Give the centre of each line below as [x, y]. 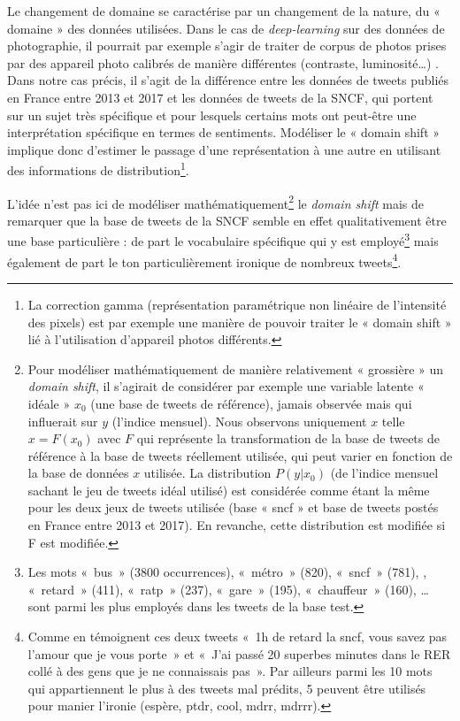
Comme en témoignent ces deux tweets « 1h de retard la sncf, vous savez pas [238, 637]
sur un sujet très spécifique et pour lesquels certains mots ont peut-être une [212, 115]
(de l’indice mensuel [384, 473]
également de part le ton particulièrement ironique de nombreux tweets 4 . [204, 260]
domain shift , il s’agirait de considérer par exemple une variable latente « [226, 386]
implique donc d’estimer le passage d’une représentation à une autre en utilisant [224, 149]
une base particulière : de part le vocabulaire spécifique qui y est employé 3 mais [223, 240]
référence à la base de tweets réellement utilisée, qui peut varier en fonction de [240, 455]
